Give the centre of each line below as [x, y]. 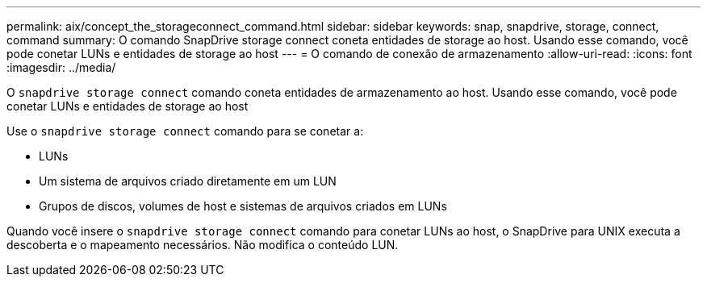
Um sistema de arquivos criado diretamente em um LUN [188, 181]
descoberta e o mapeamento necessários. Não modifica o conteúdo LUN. [203, 245]
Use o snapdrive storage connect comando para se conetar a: [185, 131]
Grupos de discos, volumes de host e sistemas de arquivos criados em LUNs [243, 206]
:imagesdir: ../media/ [61, 67]
